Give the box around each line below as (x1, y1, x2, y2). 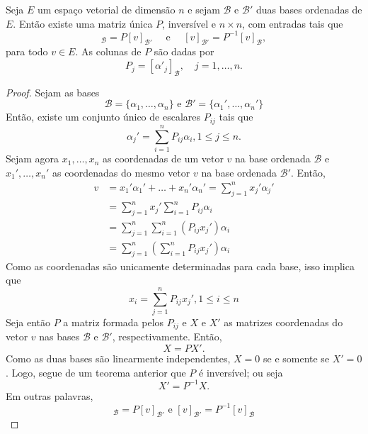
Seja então (6, 314, 50, 329)
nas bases (39, 329, 80, 344)
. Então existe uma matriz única (13, 16, 153, 30)
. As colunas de (75, 44, 142, 59)
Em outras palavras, (6, 388, 93, 403)
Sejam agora (6, 151, 59, 166)
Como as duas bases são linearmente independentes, (6, 350, 231, 365)
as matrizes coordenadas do (224, 314, 343, 329)
